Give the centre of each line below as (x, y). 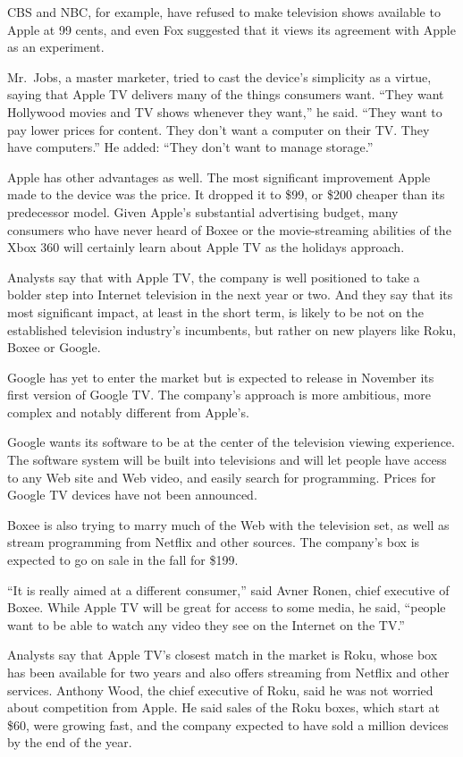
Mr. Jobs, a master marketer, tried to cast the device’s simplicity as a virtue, (219, 76)
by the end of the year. (70, 742)
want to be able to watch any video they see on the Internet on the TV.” (206, 624)
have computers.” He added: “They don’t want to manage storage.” (190, 147)
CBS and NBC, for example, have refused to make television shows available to (224, 12)
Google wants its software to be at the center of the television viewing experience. (231, 442)
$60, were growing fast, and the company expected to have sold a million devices (228, 724)
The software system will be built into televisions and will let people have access (227, 460)
